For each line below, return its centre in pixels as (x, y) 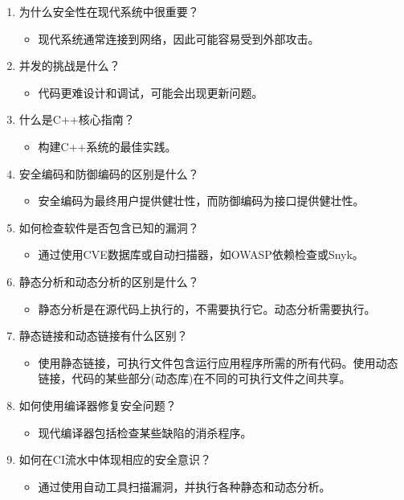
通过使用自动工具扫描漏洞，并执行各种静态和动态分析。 (184, 486)
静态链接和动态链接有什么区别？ (103, 336)
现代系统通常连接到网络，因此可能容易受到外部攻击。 (179, 38)
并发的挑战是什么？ (69, 66)
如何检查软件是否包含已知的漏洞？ (109, 227)
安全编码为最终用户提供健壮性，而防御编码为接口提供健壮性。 (201, 201)
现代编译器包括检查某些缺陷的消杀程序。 (145, 432)
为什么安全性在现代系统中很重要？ (109, 11)
